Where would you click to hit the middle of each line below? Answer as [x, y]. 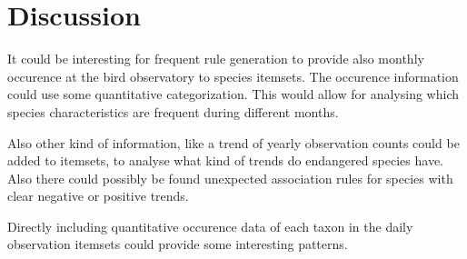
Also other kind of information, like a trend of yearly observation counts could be [233, 142]
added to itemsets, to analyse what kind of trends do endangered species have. [226, 160]
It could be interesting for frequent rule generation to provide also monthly [216, 59]
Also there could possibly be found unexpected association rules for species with [230, 178]
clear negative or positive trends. [98, 196]
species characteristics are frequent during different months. [173, 111]
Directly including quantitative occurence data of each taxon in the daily [210, 226]
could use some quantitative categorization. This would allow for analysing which [233, 94]
